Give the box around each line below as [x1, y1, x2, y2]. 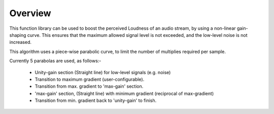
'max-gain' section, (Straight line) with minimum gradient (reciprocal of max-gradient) [35, 90, 214, 96]
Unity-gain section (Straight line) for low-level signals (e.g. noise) [35, 69, 171, 75]
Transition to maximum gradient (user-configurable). [35, 76, 145, 82]
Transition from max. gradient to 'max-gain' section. [35, 83, 144, 89]
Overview [9, 8, 51, 19]
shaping [9, 32, 26, 38]
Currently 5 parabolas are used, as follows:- [9, 58, 101, 64]
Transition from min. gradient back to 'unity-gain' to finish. [35, 97, 157, 103]
